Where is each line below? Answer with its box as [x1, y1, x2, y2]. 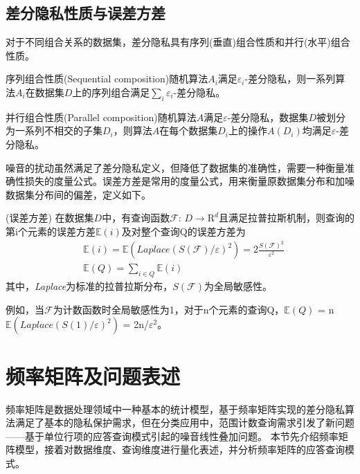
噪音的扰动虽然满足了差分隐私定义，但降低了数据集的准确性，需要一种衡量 [6, 160, 345, 174]
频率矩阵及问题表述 [6, 361, 181, 390]
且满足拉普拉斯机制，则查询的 [218, 210, 354, 225]
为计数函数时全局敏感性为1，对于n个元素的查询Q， [53, 302, 285, 316]
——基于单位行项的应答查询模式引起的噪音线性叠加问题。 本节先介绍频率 [6, 428, 339, 443]
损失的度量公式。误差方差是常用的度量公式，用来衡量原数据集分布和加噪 [24, 174, 354, 188]
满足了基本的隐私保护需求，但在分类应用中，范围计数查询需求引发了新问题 [15, 415, 354, 430]
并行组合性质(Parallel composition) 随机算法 [6, 109, 197, 124]
